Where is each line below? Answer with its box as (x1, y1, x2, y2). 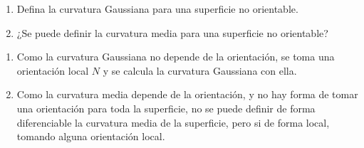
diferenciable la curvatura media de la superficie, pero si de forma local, (16, 115, 330, 129)
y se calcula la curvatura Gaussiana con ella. (103, 63, 297, 78)
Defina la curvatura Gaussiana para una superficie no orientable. (16, 1, 298, 16)
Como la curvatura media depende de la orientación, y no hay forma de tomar (16, 87, 358, 102)
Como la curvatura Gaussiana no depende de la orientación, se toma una (16, 49, 335, 64)
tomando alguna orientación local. (16, 129, 165, 144)
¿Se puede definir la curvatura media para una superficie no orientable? (16, 25, 328, 40)
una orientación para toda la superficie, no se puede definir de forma (16, 100, 316, 115)
